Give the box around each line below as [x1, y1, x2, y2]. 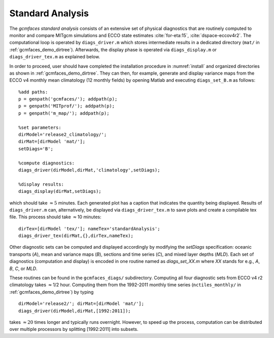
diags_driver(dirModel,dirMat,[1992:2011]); [18, 308, 131, 314]
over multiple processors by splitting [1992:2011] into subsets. [9, 326, 139, 332]
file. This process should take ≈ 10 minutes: [9, 214, 101, 220]
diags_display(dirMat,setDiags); [18, 188, 101, 194]
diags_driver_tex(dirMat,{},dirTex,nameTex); [18, 233, 134, 239]
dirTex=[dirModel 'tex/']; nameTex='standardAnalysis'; [18, 226, 160, 231]
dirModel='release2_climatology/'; [18, 132, 107, 138]
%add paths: [18, 89, 48, 95]
